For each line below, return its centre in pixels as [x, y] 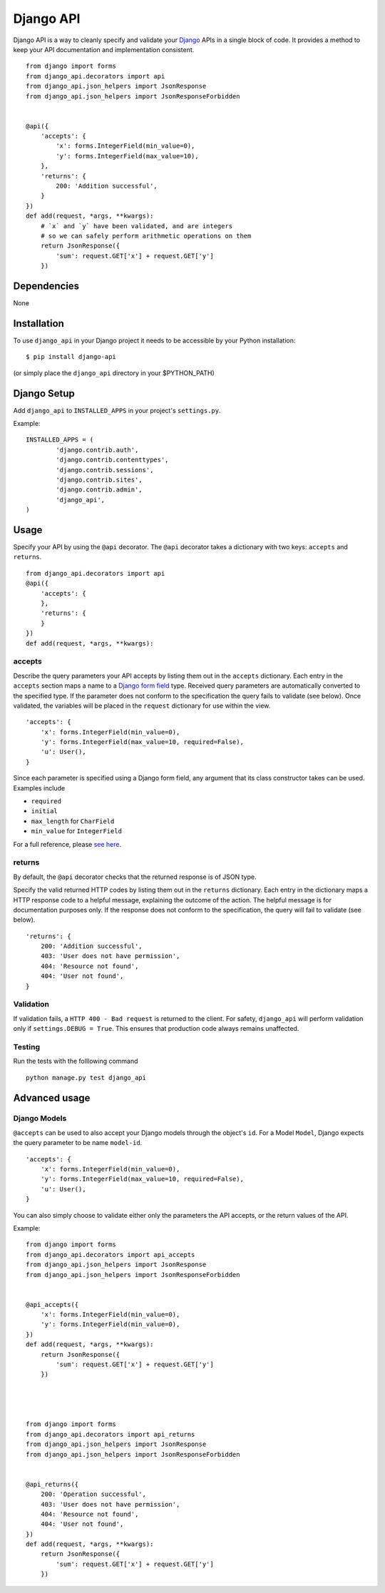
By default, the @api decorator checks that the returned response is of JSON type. [135, 877]
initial [45, 811]
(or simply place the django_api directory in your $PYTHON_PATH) [114, 373]
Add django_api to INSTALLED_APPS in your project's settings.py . [117, 410]
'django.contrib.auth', [97, 450]
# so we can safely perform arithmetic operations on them [146, 236]
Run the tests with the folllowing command [76, 1061]
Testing [27, 1047]
